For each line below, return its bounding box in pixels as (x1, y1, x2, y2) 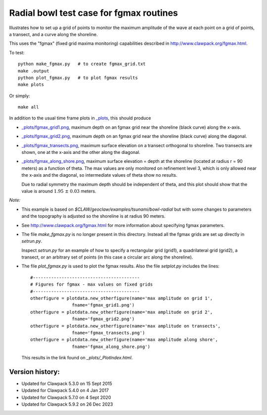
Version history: (9, 368, 60, 376)
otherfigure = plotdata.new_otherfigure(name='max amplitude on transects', (30, 323, 221, 329)
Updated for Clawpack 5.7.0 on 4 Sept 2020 (21, 394, 111, 400)
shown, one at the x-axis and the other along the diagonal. (21, 150, 140, 155)
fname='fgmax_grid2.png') (72, 316, 135, 322)
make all (18, 104, 39, 110)
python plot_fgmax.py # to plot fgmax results (18, 75, 138, 80)
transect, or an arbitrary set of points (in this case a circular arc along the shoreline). (21, 254, 193, 260)
